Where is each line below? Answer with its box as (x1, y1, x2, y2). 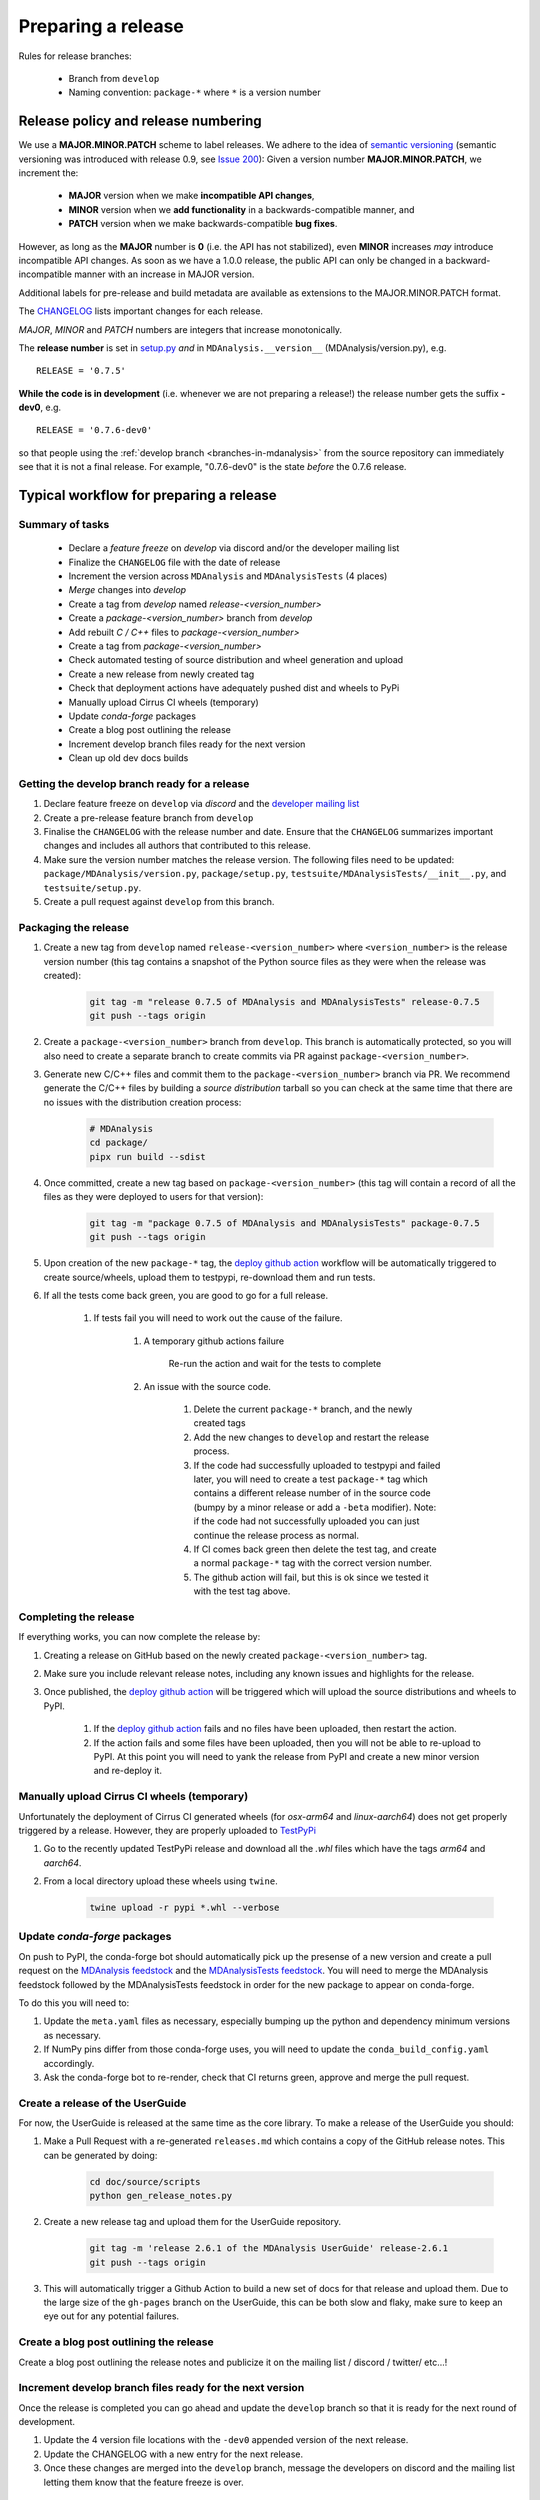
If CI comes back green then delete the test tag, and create (193, 1543, 437, 1555)
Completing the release (18, 1610, 135, 1624)
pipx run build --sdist (89, 1151, 207, 1162)
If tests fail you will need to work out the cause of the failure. (93, 1312, 344, 1324)
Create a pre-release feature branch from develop (43, 811, 254, 824)
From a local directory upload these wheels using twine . (43, 1875, 279, 1887)
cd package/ (89, 1137, 149, 1149)
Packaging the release (18, 920, 130, 934)
